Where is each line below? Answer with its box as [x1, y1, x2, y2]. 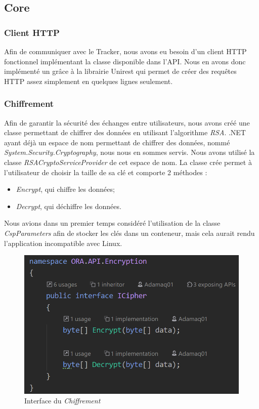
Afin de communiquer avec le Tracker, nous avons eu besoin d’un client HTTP [4, 46, 247, 56]
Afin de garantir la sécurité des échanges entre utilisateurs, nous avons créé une [4, 117, 250, 128]
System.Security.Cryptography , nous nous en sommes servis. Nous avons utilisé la [4, 147, 255, 157]
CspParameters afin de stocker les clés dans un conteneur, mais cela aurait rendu [4, 227, 255, 238]
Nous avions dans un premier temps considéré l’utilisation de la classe [4, 218, 221, 228]
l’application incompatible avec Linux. [4, 237, 122, 248]
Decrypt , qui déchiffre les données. [16, 200, 121, 211]
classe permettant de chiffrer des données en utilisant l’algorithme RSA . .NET [4, 127, 246, 138]
